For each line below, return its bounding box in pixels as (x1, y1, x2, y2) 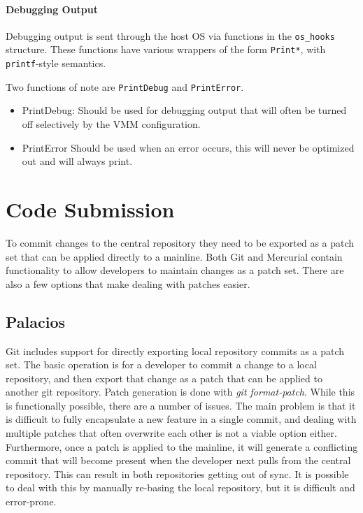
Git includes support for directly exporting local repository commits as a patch (6, 343, 345, 358)
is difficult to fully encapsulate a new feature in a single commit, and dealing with (6, 412, 357, 426)
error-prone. (6, 494, 57, 509)
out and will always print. (22, 154, 133, 168)
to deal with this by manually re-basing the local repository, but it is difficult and (6, 480, 355, 495)
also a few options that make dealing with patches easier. (6, 276, 250, 291)
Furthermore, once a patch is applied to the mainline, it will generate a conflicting (6, 439, 358, 454)
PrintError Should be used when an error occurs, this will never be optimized (22, 140, 355, 154)
